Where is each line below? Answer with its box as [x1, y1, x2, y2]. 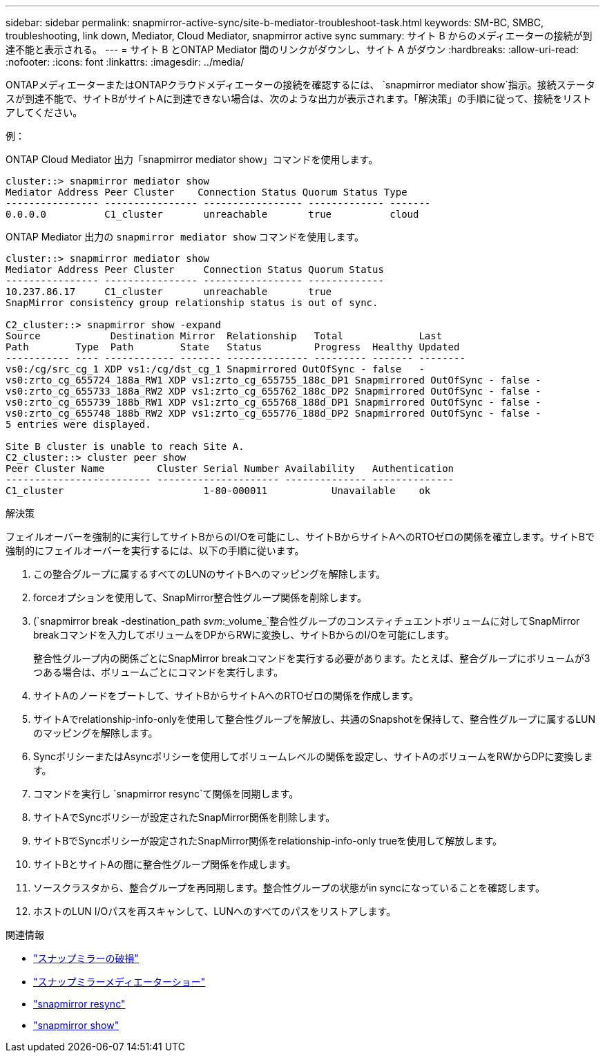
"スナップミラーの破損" [33, 952, 140, 964]
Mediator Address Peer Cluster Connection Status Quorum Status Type [6, 187, 407, 198]
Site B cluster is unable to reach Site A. [6, 441, 244, 452]
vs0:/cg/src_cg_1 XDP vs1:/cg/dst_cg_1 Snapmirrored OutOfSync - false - [6, 363, 425, 375]
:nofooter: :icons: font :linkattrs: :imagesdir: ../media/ [6, 56, 244, 68]
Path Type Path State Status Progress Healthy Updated [6, 341, 460, 352]
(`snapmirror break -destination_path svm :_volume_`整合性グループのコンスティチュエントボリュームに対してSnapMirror [33, 615, 580, 627]
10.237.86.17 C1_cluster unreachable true [6, 286, 332, 297]
